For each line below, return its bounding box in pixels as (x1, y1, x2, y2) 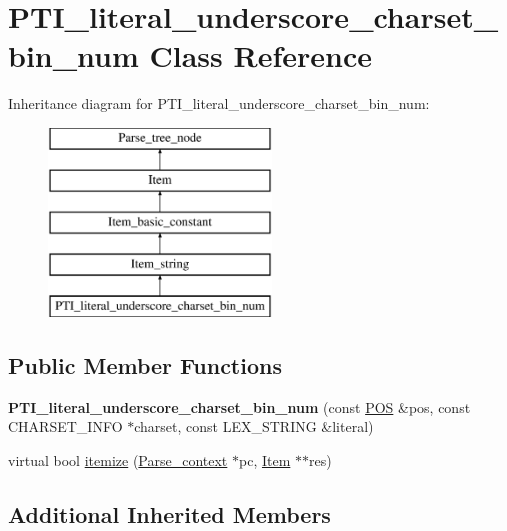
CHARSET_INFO (8, 416, 123, 437)
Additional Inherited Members (8, 498, 331, 529)
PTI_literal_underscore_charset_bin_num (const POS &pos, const (8, 396, 471, 417)
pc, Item (239, 449, 291, 470)
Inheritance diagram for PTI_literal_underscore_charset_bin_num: (8, 93, 430, 114)
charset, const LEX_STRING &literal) (134, 416, 374, 437)
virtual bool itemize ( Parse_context (8, 449, 228, 470)
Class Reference (149, 35, 372, 76)
